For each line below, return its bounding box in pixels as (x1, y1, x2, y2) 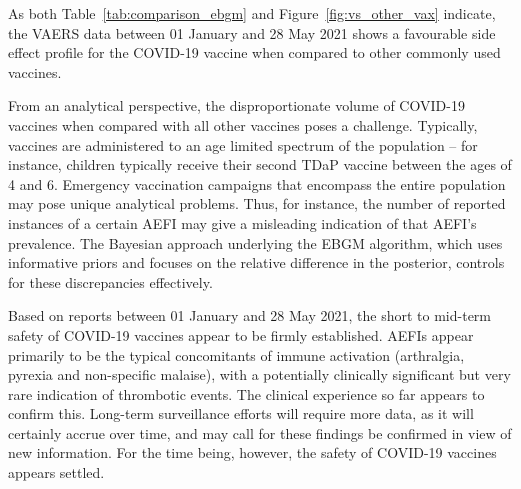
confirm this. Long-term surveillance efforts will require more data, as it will (8, 403, 474, 424)
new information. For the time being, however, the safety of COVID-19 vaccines (8, 442, 497, 463)
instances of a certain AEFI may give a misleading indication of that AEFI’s (8, 212, 477, 233)
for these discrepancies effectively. (8, 271, 213, 292)
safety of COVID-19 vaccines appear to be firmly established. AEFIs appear (8, 324, 474, 345)
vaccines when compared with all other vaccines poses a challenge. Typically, (8, 114, 478, 135)
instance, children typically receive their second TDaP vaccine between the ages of (8, 154, 512, 175)
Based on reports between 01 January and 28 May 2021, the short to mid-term (8, 305, 492, 326)
